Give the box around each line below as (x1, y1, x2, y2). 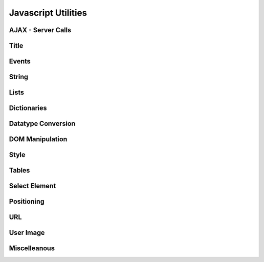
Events (9, 57, 31, 65)
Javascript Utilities (9, 7, 88, 18)
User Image (9, 229, 45, 237)
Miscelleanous (9, 244, 55, 253)
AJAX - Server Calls (9, 26, 71, 34)
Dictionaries (9, 104, 47, 112)
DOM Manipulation (9, 135, 67, 144)
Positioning (9, 197, 45, 206)
